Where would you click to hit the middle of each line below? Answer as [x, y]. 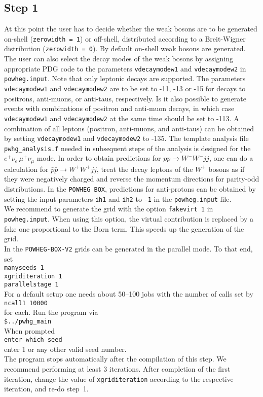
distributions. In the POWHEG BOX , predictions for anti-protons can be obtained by [130, 189]
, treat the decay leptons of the [145, 169]
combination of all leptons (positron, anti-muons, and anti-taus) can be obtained [129, 128]
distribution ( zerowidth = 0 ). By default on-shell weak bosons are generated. [125, 48]
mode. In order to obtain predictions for [99, 158]
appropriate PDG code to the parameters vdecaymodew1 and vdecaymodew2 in [125, 68]
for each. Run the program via [51, 312]
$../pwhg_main [28, 321]
